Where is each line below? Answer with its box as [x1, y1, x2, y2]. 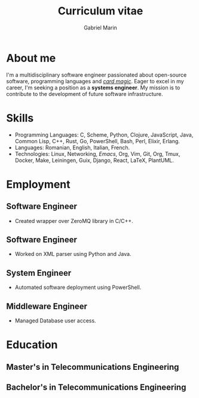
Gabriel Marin [83, 24, 118, 31]
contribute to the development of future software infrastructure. [6, 90, 163, 97]
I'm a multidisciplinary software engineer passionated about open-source [6, 71, 187, 79]
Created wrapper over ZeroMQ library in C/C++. [14, 217, 133, 224]
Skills [6, 111, 34, 125]
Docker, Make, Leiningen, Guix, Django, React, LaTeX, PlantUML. [14, 156, 174, 164]
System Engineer [6, 268, 72, 278]
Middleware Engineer [6, 301, 88, 311]
